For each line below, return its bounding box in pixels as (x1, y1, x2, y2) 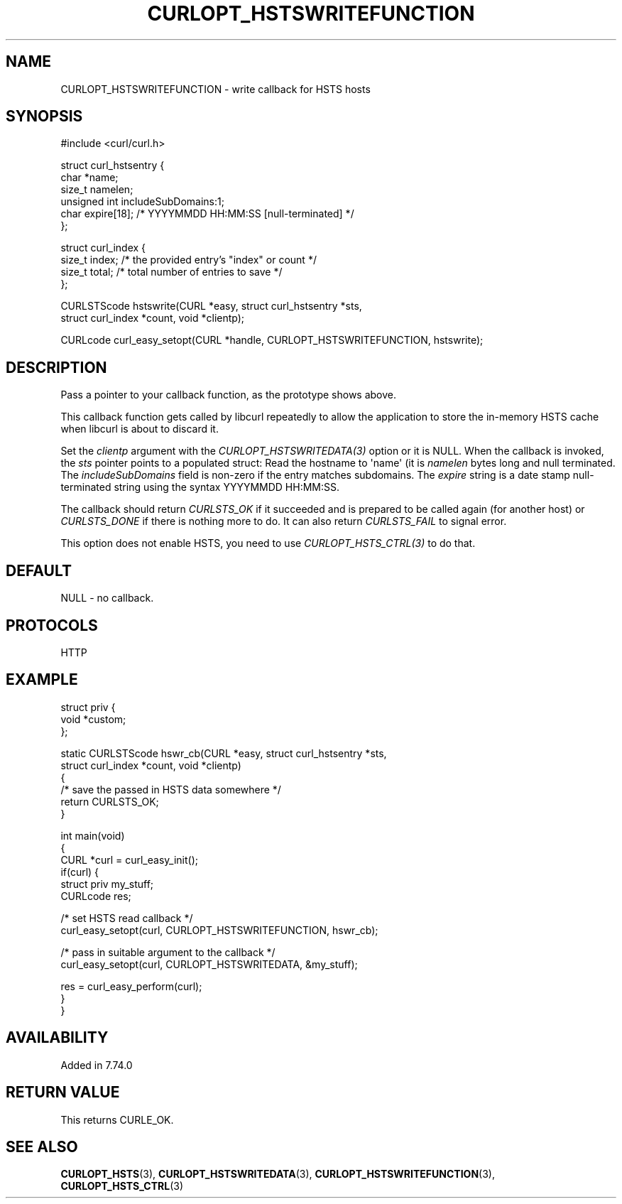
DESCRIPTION (6, 358, 107, 376)
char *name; (60, 171, 119, 184)
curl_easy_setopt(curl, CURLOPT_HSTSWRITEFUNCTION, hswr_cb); (60, 923, 378, 936)
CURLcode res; (60, 889, 131, 902)
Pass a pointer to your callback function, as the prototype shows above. (60, 389, 397, 401)
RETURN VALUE (6, 1083, 120, 1102)
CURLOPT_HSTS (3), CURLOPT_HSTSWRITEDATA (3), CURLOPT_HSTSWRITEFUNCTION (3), (60, 1168, 495, 1181)
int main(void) (60, 829, 125, 842)
